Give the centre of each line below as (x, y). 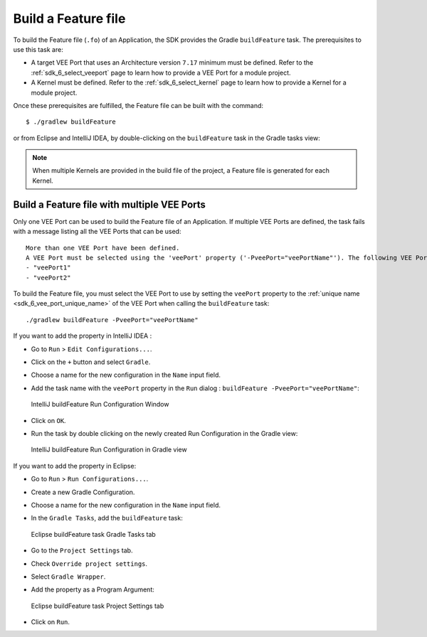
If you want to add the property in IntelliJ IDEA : (83, 336)
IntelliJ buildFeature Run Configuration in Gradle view (109, 450)
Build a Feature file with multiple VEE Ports (110, 204)
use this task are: (38, 49)
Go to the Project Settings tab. (82, 550)
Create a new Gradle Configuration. (83, 492)
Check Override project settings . (89, 563)
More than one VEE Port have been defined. (103, 248)
